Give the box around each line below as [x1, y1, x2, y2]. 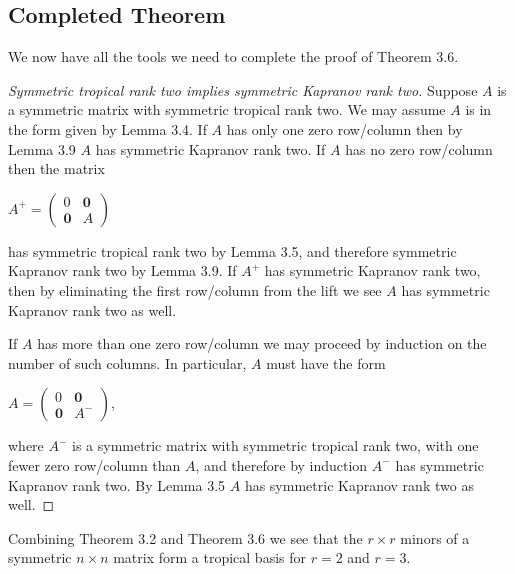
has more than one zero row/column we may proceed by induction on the [37, 333, 487, 354]
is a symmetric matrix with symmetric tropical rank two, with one [72, 435, 479, 456]
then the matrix [8, 158, 105, 179]
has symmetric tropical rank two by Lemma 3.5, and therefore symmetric [8, 240, 457, 261]
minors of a [400, 527, 470, 548]
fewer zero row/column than [8, 454, 181, 475]
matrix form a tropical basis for [113, 547, 307, 568]
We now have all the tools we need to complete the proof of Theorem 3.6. [8, 46, 459, 67]
